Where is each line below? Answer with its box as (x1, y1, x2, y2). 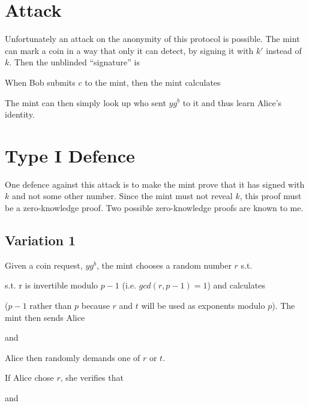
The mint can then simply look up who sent (5, 96, 166, 109)
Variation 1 (5, 230, 76, 249)
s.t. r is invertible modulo (5, 279, 98, 291)
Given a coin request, (5, 258, 83, 271)
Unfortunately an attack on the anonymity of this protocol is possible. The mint (5, 32, 300, 45)
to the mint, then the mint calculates (85, 76, 221, 88)
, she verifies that (60, 371, 124, 384)
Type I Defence (5, 143, 135, 167)
